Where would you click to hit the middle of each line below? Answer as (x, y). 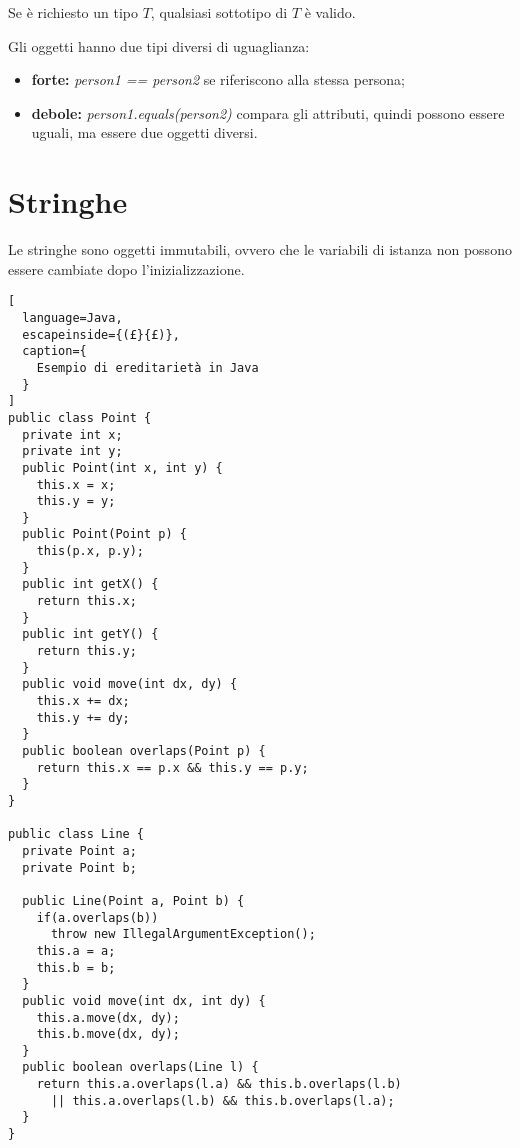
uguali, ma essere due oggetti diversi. (144, 132)
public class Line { (76, 834)
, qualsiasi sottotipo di (219, 12)
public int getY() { (90, 634)
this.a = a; (76, 950)
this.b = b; (76, 967)
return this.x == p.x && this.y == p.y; (172, 767)
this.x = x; (76, 484)
